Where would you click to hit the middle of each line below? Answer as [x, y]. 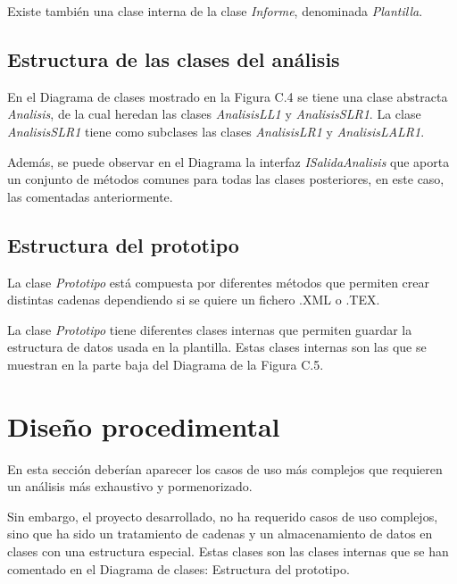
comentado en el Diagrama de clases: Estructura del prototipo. [179, 568]
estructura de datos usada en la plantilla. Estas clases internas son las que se [217, 347]
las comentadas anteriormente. [90, 196]
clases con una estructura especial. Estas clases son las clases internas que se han [228, 551]
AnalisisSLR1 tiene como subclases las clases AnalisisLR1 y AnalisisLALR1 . [216, 131]
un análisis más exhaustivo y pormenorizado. [130, 486]
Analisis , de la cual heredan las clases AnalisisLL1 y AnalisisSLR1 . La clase [214, 114]
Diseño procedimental [144, 425]
